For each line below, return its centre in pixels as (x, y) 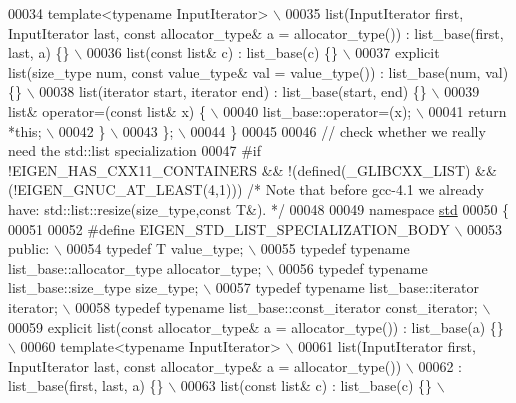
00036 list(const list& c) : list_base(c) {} (212, 52)
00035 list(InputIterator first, (374, 13)
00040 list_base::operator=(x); (317, 110)
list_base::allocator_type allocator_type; (135, 267)
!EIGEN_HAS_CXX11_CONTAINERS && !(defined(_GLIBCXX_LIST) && (252, 169)
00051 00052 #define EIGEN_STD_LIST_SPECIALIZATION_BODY (229, 228)
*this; (25, 130)
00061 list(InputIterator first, (387, 346)
